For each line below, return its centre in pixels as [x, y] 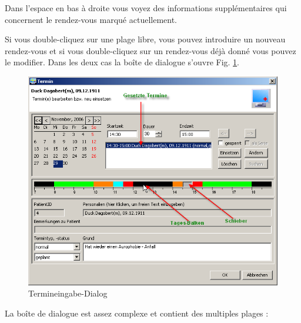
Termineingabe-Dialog [68, 293]
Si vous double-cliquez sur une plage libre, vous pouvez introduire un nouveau [145, 39]
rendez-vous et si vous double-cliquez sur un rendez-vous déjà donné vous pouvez [150, 50]
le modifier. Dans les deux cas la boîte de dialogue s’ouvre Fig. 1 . [122, 62]
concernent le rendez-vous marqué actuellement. [91, 19]
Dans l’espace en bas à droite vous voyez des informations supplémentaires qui [146, 8]
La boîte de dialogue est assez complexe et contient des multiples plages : [137, 313]
